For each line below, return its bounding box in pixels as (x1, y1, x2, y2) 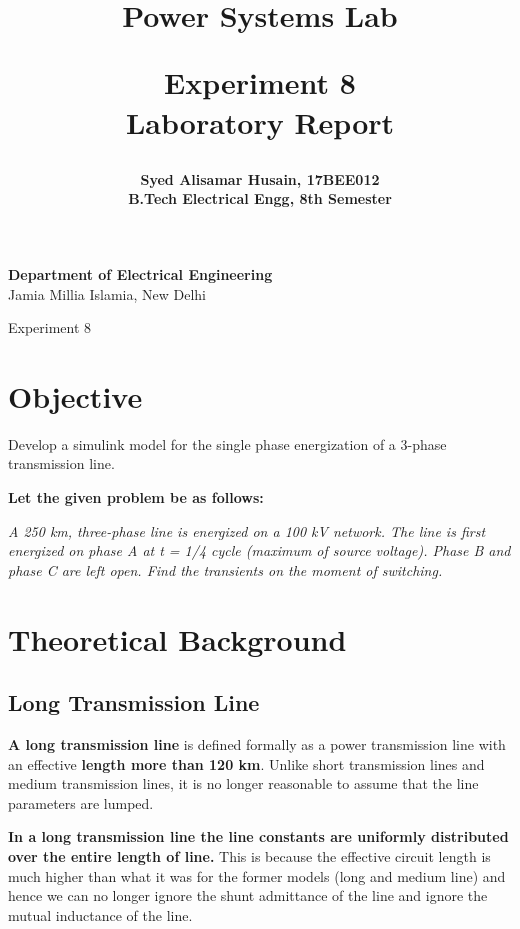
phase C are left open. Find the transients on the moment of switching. (8, 559, 443, 580)
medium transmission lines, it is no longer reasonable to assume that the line (8, 773, 479, 794)
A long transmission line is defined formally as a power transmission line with (8, 733, 506, 754)
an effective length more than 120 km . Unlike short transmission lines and (8, 753, 485, 774)
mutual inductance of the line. (8, 904, 193, 925)
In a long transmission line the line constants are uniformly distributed (8, 826, 509, 847)
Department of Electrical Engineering (8, 263, 273, 284)
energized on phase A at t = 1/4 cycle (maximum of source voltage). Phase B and (8, 540, 511, 561)
